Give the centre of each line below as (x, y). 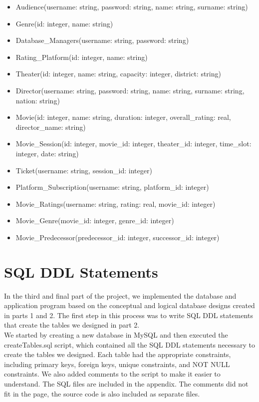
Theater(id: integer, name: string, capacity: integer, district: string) (118, 74)
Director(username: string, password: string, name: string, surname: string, (130, 90)
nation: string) (38, 100)
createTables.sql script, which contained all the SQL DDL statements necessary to (130, 344)
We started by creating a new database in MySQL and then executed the (116, 335)
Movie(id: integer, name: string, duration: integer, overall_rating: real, (123, 117)
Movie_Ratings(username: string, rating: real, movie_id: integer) (116, 203)
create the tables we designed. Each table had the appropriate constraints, (118, 354)
